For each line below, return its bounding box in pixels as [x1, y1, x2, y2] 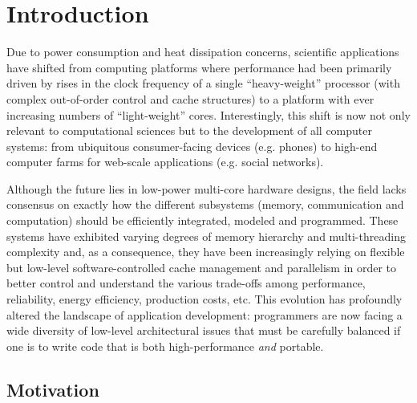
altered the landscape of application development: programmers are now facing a [6, 306, 403, 323]
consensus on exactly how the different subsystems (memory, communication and [6, 196, 404, 213]
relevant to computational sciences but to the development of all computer [6, 122, 372, 139]
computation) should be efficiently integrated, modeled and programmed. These [6, 212, 399, 229]
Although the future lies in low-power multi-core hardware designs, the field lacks [6, 180, 407, 197]
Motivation [6, 377, 99, 401]
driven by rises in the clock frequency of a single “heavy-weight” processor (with [6, 75, 400, 92]
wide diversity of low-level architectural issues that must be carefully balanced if [6, 322, 401, 339]
